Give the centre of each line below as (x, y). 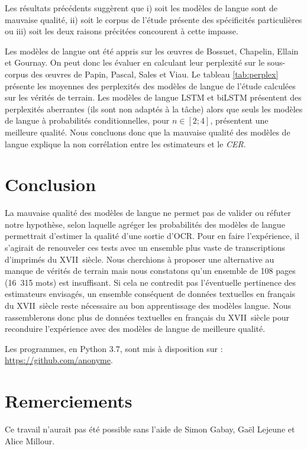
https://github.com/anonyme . (59, 360)
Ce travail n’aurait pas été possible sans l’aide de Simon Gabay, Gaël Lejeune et (150, 429)
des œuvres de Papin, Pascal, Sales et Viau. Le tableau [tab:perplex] (155, 74)
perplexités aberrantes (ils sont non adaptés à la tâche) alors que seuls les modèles (154, 109)
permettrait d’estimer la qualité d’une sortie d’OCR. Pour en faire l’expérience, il (152, 236)
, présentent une (239, 120)
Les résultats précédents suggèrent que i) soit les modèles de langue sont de (141, 8)
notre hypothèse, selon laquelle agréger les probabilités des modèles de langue (145, 224)
